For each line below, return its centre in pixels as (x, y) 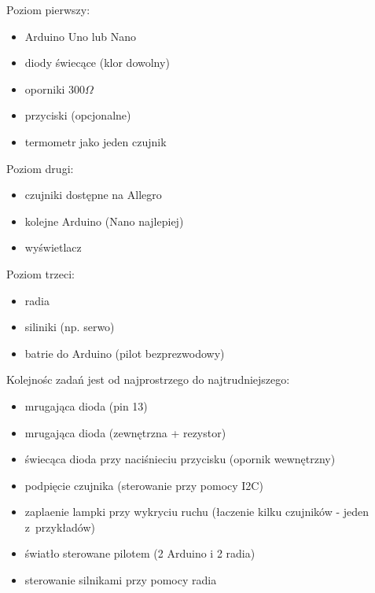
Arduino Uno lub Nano (81, 36)
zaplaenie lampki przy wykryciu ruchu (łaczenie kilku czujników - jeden (197, 512)
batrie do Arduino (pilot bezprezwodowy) (125, 353)
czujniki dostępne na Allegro (93, 195)
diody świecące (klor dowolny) (97, 63)
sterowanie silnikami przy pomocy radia (121, 580)
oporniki (45, 88)
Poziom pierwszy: (48, 9)
